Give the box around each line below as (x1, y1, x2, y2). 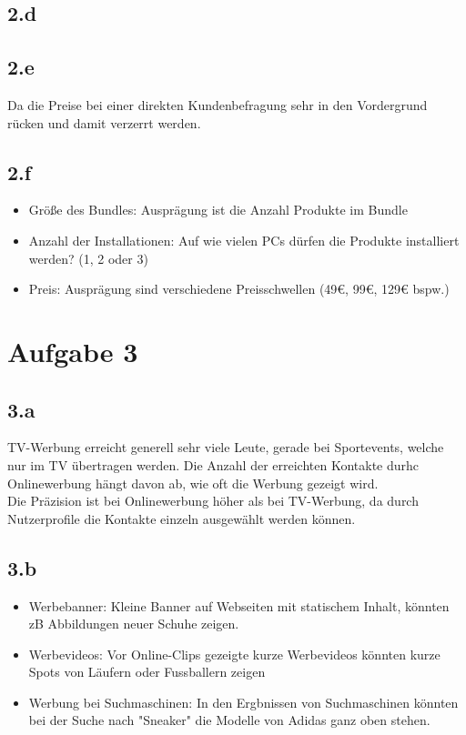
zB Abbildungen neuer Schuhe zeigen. (28, 614, 239, 633)
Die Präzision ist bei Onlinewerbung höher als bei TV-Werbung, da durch (7, 491, 419, 510)
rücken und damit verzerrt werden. (7, 113, 201, 132)
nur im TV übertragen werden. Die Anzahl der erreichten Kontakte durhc (7, 455, 420, 474)
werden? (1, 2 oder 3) (28, 248, 148, 267)
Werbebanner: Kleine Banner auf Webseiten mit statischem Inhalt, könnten (28, 596, 450, 615)
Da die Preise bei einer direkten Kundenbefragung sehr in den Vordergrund (7, 95, 428, 114)
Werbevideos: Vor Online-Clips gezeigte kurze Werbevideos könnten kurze (28, 644, 441, 663)
